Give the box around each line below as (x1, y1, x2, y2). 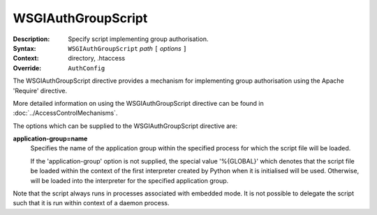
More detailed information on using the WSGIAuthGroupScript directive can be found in (13, 99, 265, 107)
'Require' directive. (13, 86, 68, 95)
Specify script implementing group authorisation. (68, 35, 209, 43)
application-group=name (13, 134, 88, 143)
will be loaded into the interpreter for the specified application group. (30, 176, 229, 184)
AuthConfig (68, 64, 105, 72)
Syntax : (13, 44, 36, 52)
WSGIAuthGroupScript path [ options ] (68, 44, 187, 52)
